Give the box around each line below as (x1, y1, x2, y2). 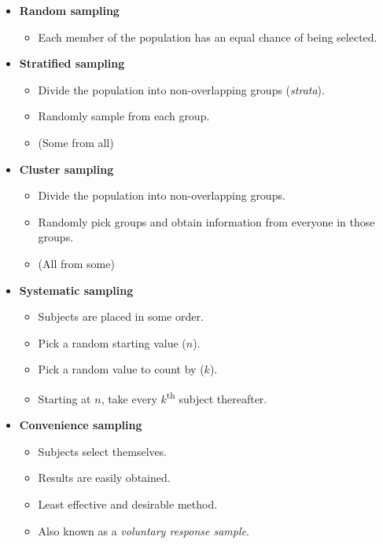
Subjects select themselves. (38, 443, 168, 459)
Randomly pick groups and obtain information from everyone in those (38, 213, 375, 230)
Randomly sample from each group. (38, 108, 210, 124)
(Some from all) (38, 134, 114, 150)
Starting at (38, 390, 91, 406)
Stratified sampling (19, 55, 125, 72)
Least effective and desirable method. (38, 495, 218, 512)
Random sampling (19, 2, 120, 18)
